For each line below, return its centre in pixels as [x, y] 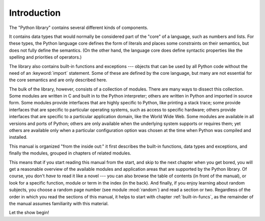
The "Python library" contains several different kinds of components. [79, 28]
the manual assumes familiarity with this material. [59, 203]
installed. [18, 137]
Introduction [35, 13]
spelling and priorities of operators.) [45, 57]
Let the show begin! [29, 213]
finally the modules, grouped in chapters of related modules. [70, 153]
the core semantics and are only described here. [58, 80]
